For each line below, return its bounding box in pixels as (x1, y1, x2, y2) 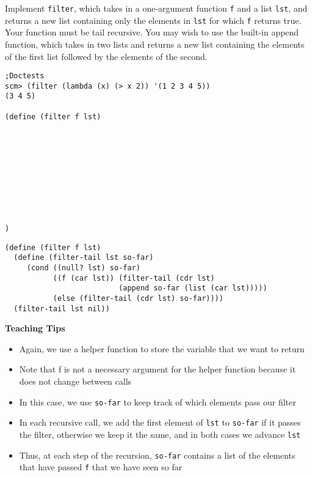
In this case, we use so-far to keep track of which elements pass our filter (19, 395, 296, 408)
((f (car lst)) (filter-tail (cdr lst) (53, 273, 215, 283)
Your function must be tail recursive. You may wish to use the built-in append (5, 26, 299, 39)
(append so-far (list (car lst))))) (118, 284, 267, 293)
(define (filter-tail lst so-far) (13, 253, 154, 262)
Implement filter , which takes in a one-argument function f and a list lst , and (5, 2, 308, 14)
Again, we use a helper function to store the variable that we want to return (19, 342, 305, 355)
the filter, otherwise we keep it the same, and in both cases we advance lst (19, 427, 301, 440)
